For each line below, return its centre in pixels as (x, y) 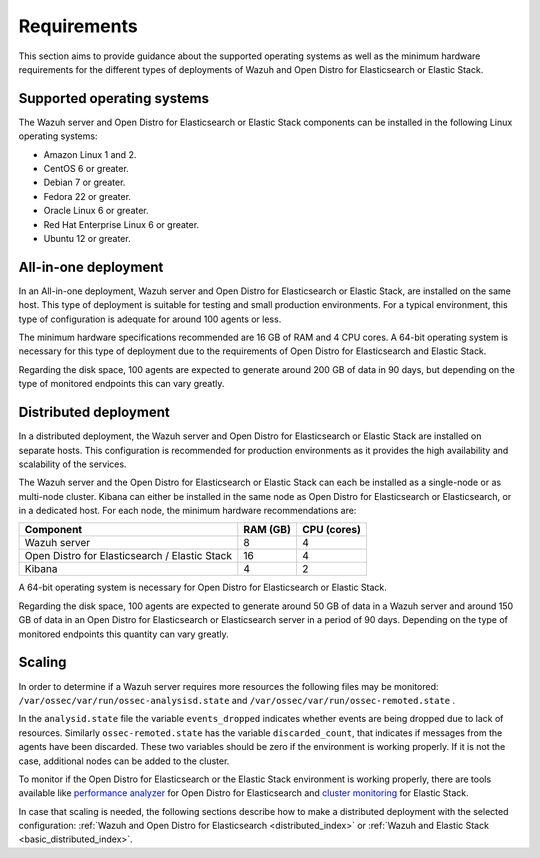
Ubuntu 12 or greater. (87, 238)
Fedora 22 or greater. (87, 196)
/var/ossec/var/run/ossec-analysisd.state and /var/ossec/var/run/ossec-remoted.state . (237, 700)
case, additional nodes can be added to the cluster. (124, 761)
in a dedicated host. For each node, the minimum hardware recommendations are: (187, 511)
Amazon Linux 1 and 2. (90, 154)
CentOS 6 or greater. (86, 169)
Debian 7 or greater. (84, 182)
